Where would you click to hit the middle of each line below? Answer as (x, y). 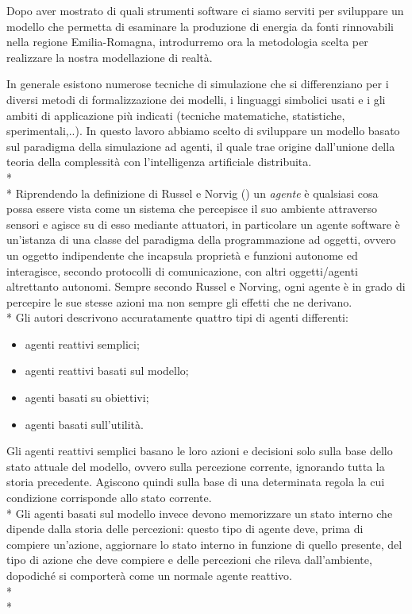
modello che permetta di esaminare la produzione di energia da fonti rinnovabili (200, 26)
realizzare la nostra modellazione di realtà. (110, 57)
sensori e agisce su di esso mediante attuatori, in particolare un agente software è (203, 224)
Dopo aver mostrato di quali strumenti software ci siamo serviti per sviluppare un (205, 10)
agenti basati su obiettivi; (87, 398)
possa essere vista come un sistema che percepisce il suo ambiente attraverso (192, 209)
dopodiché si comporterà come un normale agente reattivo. (149, 575)
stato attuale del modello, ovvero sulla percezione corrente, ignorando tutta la (196, 466)
